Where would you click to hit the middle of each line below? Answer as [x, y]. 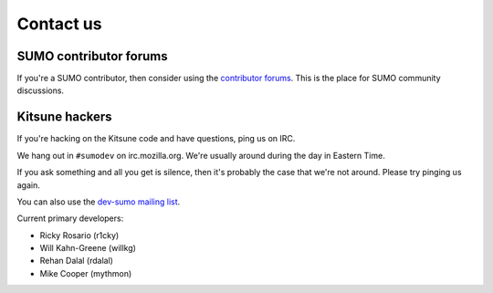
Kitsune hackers [65, 117]
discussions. [40, 90]
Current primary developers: [70, 218]
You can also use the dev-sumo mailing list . [99, 202]
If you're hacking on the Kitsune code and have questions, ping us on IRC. [156, 139]
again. [29, 185]
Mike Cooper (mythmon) [86, 273]
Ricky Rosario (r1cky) [79, 235]
